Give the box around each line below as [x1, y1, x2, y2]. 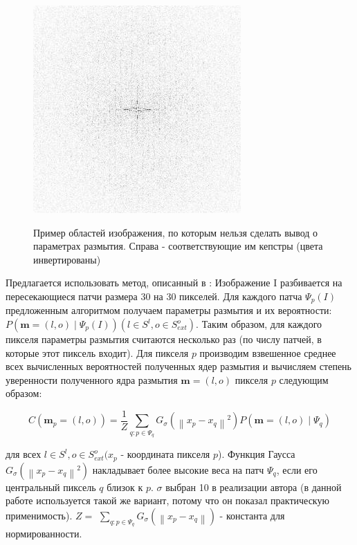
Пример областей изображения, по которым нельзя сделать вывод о [33, 225, 318, 239]
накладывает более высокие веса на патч [92, 462, 264, 477]
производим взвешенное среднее [199, 345, 336, 360]
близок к [107, 479, 143, 494]
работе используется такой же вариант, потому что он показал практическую [6, 493, 329, 508]
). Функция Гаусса [218, 447, 295, 461]
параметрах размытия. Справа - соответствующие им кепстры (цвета [33, 239, 323, 253]
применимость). [6, 508, 73, 522]
